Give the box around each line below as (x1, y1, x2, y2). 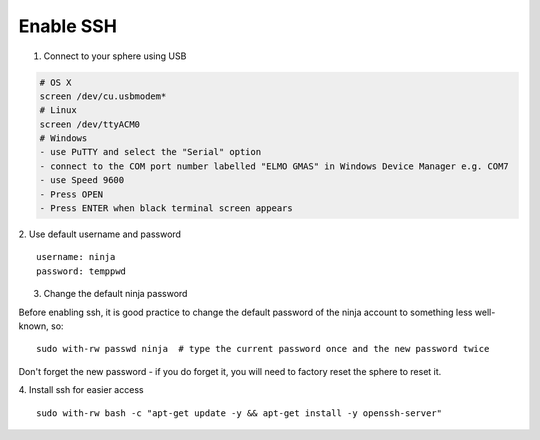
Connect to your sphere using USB (43, 50, 187, 62)
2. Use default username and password (18, 228, 182, 240)
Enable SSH (18, 15, 117, 37)
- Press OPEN (39, 188, 104, 200)
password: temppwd (36, 265, 127, 277)
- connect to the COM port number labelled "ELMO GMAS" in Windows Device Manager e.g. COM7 (39, 160, 509, 172)
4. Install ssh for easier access (18, 384, 144, 396)
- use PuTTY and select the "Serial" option (39, 146, 262, 158)
